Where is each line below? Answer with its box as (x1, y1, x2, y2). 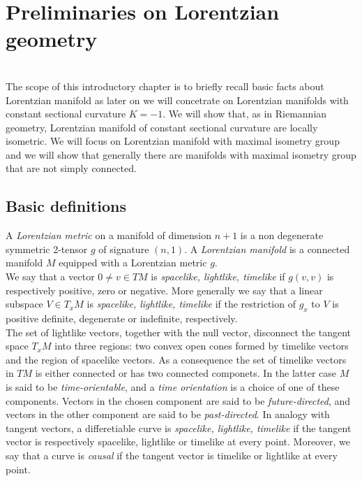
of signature (98, 241, 149, 256)
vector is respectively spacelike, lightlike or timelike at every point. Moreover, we (6, 434, 350, 449)
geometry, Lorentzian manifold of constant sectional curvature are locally (6, 120, 318, 134)
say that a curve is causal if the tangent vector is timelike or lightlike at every (6, 447, 338, 462)
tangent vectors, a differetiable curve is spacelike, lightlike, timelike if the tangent (6, 420, 352, 435)
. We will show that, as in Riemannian (163, 106, 327, 121)
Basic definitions (6, 195, 127, 217)
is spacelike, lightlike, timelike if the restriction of (86, 296, 296, 311)
